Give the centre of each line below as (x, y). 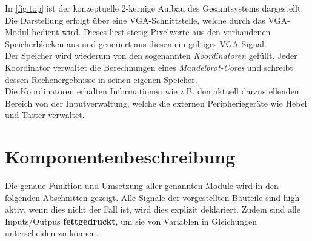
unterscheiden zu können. (52, 233)
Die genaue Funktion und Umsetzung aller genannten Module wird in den (142, 186)
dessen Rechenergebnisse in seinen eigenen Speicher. (101, 79)
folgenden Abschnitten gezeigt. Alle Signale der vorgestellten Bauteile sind (143, 197)
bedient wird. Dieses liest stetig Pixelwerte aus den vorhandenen (151, 32)
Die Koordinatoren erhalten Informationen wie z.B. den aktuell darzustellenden (152, 91)
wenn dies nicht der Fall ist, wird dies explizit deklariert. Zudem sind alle (164, 209)
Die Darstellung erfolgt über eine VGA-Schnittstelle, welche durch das (135, 20)
